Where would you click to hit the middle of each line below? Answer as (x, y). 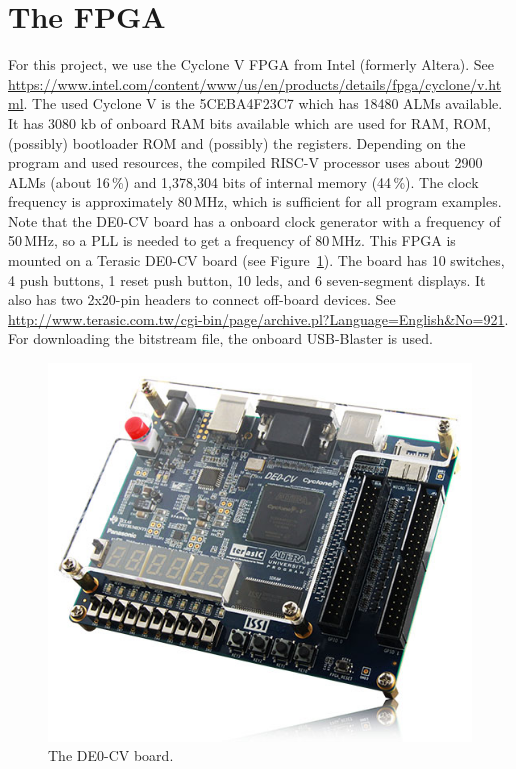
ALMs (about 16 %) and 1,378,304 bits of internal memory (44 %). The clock (243, 181)
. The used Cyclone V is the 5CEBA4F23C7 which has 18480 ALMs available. (263, 103)
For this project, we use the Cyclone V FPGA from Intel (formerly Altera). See (251, 64)
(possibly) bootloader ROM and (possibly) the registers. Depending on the (237, 142)
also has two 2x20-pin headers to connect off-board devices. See (202, 299)
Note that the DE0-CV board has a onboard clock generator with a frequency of (254, 220)
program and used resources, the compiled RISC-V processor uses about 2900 (245, 162)
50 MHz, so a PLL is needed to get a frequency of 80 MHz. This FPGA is (232, 240)
